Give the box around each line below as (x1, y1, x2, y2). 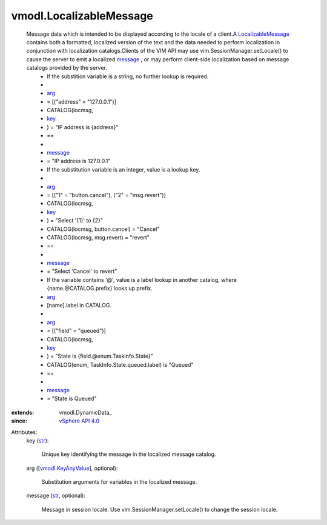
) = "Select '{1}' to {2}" (47, 217, 103, 224)
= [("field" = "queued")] (47, 327, 106, 335)
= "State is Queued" (47, 395, 97, 403)
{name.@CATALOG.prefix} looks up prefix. (47, 285, 153, 292)
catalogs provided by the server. (26, 64, 107, 72)
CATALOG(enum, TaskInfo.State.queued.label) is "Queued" (47, 361, 194, 368)
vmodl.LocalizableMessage (11, 9, 154, 22)
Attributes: (11, 428, 38, 436)
